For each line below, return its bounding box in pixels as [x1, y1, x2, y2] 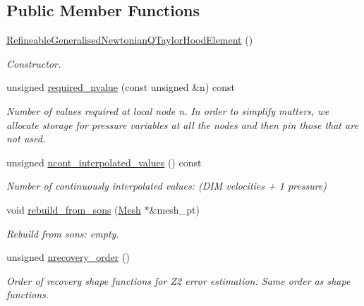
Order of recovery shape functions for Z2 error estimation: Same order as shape [6, 273, 351, 288]
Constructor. [6, 56, 61, 71]
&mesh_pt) [149, 202, 200, 216]
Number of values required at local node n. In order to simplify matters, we [6, 103, 329, 118]
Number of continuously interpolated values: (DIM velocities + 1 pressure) [6, 178, 327, 193]
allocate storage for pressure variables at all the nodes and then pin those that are [6, 117, 358, 132]
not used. [6, 131, 46, 146]
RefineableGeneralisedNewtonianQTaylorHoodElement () [6, 32, 253, 47]
